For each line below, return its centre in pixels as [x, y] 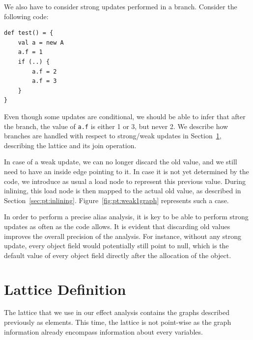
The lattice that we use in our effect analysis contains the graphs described [117, 312]
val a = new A [41, 42]
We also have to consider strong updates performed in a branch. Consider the [121, 6]
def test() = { [29, 33]
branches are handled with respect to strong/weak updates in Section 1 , [113, 136]
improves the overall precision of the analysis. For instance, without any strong [123, 236]
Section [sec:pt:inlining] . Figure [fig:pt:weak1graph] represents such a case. [116, 200]
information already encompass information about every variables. [103, 331]
